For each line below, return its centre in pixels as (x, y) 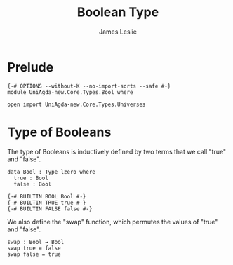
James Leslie (118, 32)
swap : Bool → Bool (36, 242)
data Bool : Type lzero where (52, 172)
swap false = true (34, 254)
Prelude (31, 67)
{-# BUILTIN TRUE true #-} (47, 203)
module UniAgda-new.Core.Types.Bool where (70, 92)
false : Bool (33, 184)
